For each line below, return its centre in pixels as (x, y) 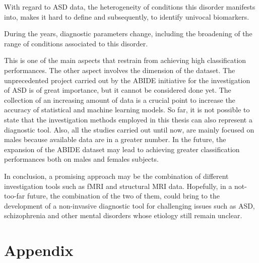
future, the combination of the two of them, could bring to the (123, 196)
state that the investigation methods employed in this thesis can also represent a (128, 119)
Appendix (39, 250)
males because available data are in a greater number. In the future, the (115, 139)
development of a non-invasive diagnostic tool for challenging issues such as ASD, (129, 205)
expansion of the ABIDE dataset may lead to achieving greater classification (122, 149)
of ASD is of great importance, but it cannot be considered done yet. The (118, 90)
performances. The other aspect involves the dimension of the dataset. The (120, 70)
